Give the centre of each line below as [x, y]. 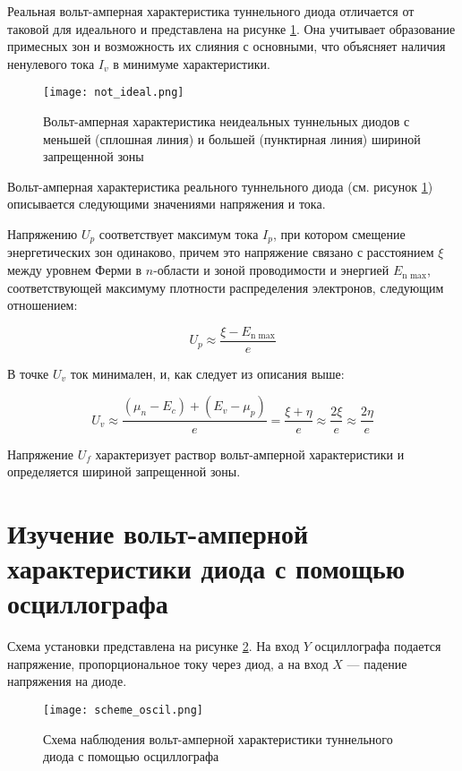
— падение [377, 663]
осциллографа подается [378, 646]
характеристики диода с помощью [206, 568]
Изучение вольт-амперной [158, 532]
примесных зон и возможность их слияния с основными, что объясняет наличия [227, 46]
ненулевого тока [51, 63]
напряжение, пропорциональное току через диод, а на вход [168, 663]
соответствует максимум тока [179, 234]
